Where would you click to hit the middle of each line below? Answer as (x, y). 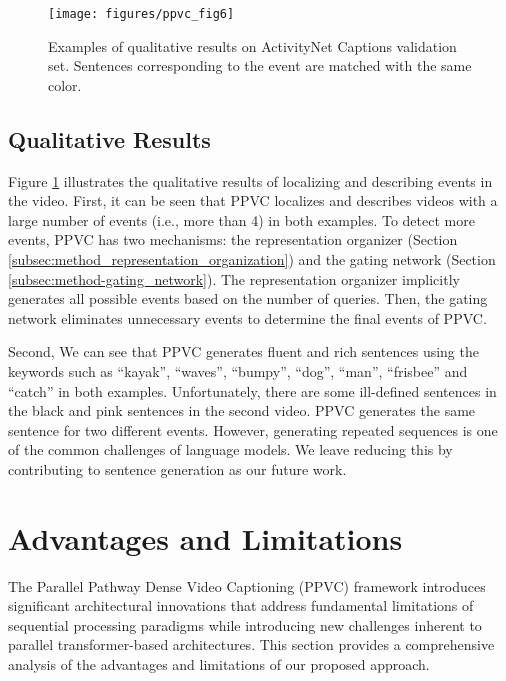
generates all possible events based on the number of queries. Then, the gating (248, 298)
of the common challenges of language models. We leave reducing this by (230, 449)
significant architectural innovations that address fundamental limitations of (241, 605)
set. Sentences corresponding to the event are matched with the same (260, 65)
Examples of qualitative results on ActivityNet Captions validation (252, 45)
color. (65, 84)
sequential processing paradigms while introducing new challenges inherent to (245, 624)
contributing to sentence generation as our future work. (177, 468)
